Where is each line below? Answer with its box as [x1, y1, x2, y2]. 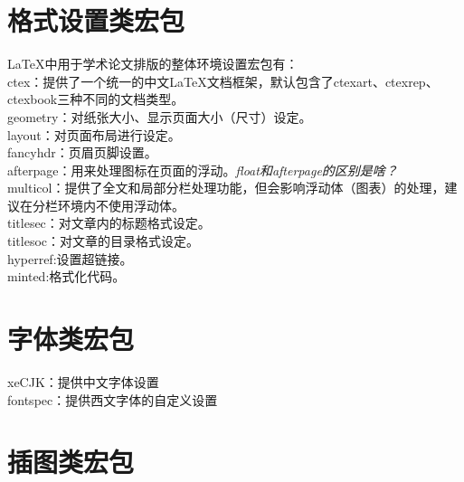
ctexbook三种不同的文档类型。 [7, 90, 185, 109]
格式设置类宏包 [7, 2, 185, 39]
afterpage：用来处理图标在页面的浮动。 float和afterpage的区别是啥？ [7, 160, 398, 179]
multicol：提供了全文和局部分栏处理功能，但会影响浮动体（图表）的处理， [7, 178, 445, 197]
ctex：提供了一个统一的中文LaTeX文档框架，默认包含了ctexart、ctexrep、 [7, 71, 439, 90]
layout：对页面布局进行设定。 [7, 125, 181, 144]
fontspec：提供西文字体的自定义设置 [7, 390, 218, 409]
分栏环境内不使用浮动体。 [32, 195, 185, 214]
